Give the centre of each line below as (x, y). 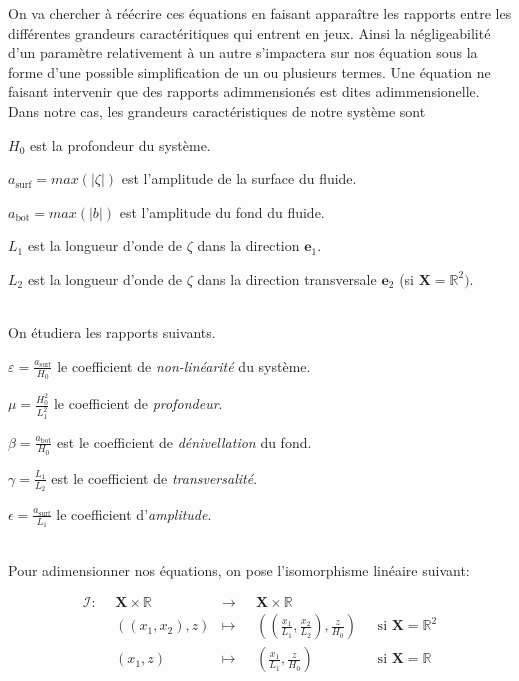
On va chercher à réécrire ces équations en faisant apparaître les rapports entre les (260, 13)
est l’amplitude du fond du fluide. (222, 211)
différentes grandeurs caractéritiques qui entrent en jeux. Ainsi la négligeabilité (249, 32)
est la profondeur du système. (120, 144)
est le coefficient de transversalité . (154, 477)
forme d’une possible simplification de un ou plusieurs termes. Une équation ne (249, 71)
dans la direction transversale (287, 278)
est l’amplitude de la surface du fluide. (239, 178)
